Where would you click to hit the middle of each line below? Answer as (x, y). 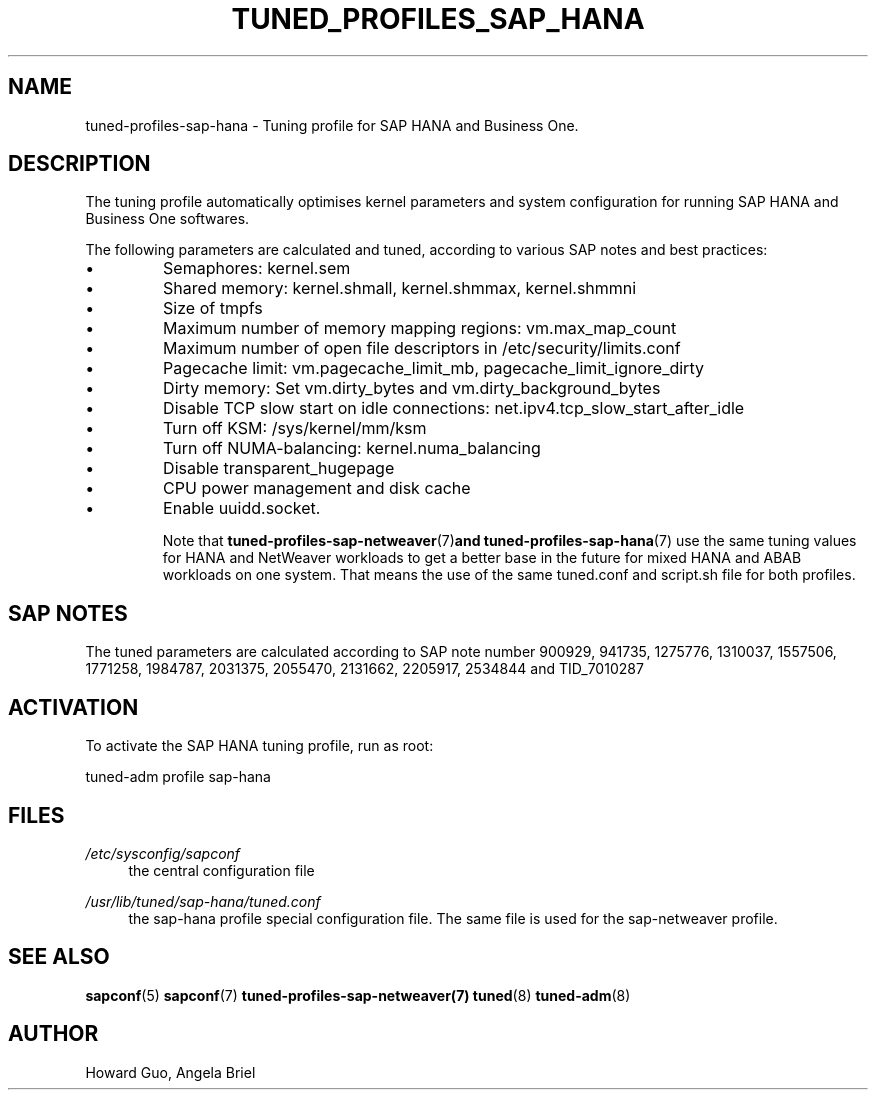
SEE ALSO (59, 957)
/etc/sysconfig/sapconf (163, 853)
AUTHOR (53, 1034)
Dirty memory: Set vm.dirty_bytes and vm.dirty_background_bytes (412, 388)
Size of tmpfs (213, 308)
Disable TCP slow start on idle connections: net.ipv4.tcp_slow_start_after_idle (454, 408)
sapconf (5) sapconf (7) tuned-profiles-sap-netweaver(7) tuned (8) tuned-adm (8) (358, 995)
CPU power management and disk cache (317, 488)
